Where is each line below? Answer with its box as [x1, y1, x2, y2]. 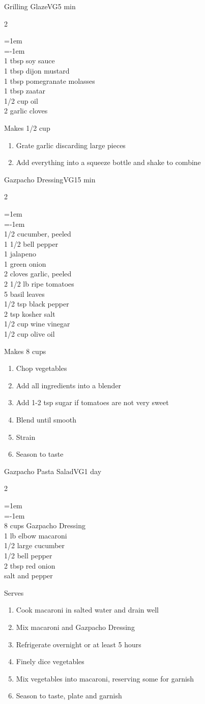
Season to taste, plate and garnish [16, 690, 122, 701]
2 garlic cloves [4, 105, 48, 116]
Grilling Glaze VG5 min [4, 1, 76, 11]
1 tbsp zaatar [4, 85, 46, 96]
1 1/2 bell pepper [4, 238, 58, 249]
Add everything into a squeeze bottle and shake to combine [16, 157, 201, 168]
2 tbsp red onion [4, 560, 55, 571]
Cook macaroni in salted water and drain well [16, 604, 159, 615]
